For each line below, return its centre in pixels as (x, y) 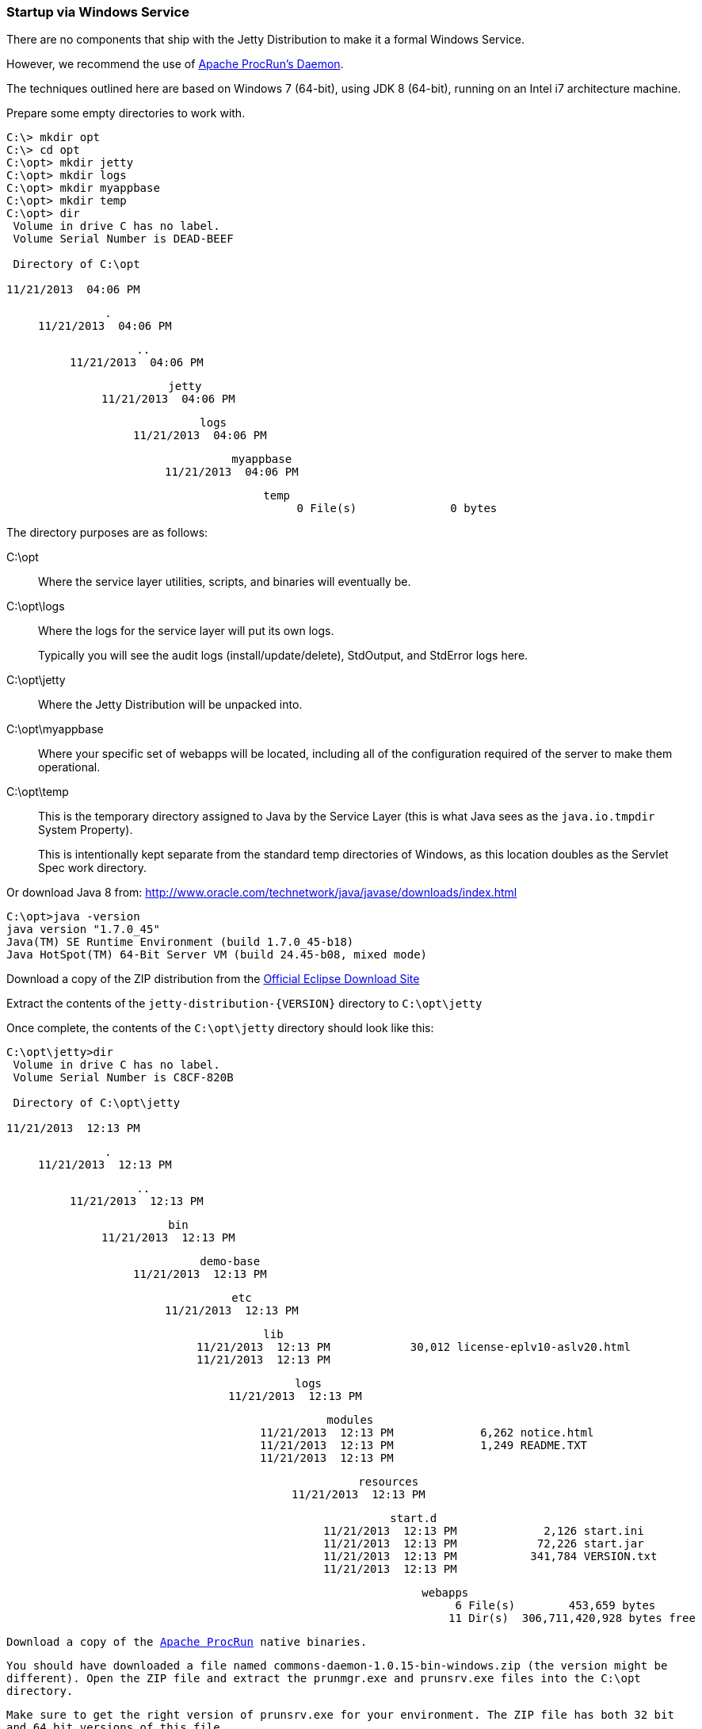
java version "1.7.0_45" (83, 930)
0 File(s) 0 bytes (397, 509)
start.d (414, 1519)
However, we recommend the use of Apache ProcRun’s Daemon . (175, 64)
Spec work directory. (93, 868)
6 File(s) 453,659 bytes (555, 1606)
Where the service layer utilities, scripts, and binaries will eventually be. (225, 582)
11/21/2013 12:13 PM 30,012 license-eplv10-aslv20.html (414, 1347)
